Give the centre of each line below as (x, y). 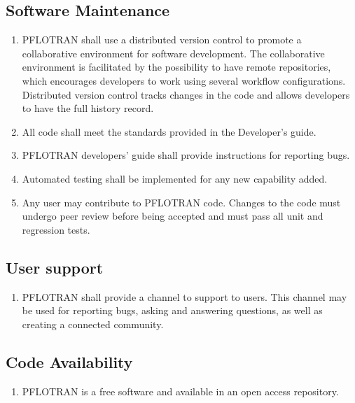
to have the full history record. (88, 108)
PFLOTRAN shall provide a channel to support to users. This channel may (185, 296)
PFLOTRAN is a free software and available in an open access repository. (180, 391)
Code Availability (69, 361)
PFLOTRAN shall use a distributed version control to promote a (162, 40)
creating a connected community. (93, 324)
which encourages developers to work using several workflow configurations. (184, 80)
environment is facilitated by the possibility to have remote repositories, (176, 67)
